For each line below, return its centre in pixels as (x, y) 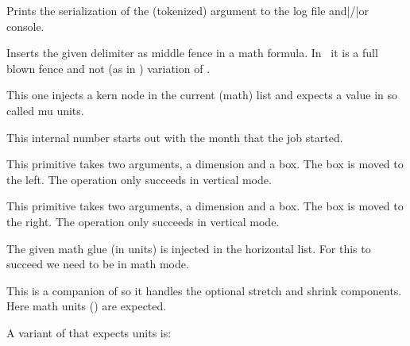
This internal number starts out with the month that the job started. (175, 137)
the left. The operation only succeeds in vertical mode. (139, 179)
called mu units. (45, 110)
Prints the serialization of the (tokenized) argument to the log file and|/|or (188, 10)
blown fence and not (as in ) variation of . (108, 68)
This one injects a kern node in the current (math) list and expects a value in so (202, 95)
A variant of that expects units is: (89, 332)
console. (25, 26)
